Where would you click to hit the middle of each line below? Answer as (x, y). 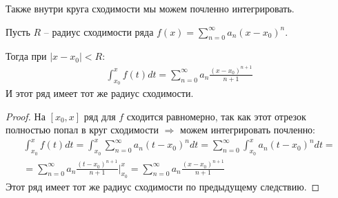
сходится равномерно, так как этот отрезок (216, 116)
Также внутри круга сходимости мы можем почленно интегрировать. (150, 8)
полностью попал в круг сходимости (82, 130)
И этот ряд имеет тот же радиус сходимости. (100, 93)
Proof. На (26, 116)
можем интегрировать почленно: (248, 130)
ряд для (100, 116)
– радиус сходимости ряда (99, 31)
